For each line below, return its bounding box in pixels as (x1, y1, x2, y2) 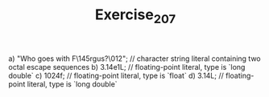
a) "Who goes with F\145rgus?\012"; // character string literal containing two (8, 54, 261, 63)
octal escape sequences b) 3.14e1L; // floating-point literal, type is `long (8, 62, 246, 71)
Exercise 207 (94, 6, 176, 26)
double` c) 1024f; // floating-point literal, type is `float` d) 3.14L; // (8, 71, 224, 80)
